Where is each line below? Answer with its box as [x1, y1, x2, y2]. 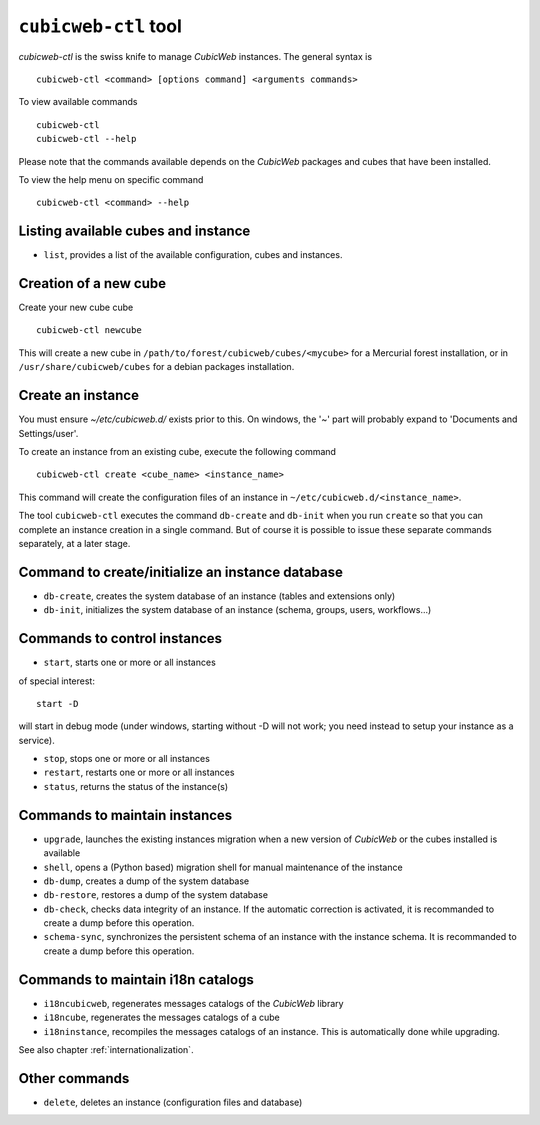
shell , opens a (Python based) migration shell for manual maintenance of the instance [43, 861, 404, 873]
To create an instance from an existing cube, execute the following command [18, 445, 337, 457]
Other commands [18, 1070, 130, 1087]
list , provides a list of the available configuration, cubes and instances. [43, 249, 343, 261]
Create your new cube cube [18, 301, 134, 314]
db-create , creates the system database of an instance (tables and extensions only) [43, 590, 396, 602]
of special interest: [18, 675, 95, 687]
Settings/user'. [18, 427, 79, 439]
